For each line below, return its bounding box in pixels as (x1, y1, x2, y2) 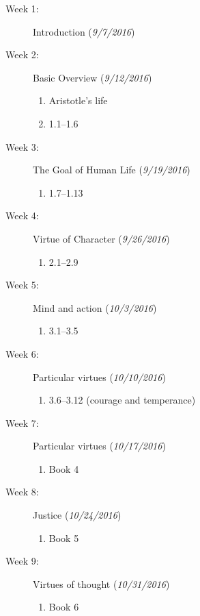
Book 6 (48, 600, 79, 614)
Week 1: (5, 1, 39, 15)
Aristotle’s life (48, 93, 108, 108)
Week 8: (5, 484, 39, 499)
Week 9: (5, 554, 39, 568)
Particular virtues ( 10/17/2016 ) (33, 439, 166, 453)
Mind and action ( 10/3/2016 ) (33, 300, 157, 315)
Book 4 (48, 461, 79, 476)
